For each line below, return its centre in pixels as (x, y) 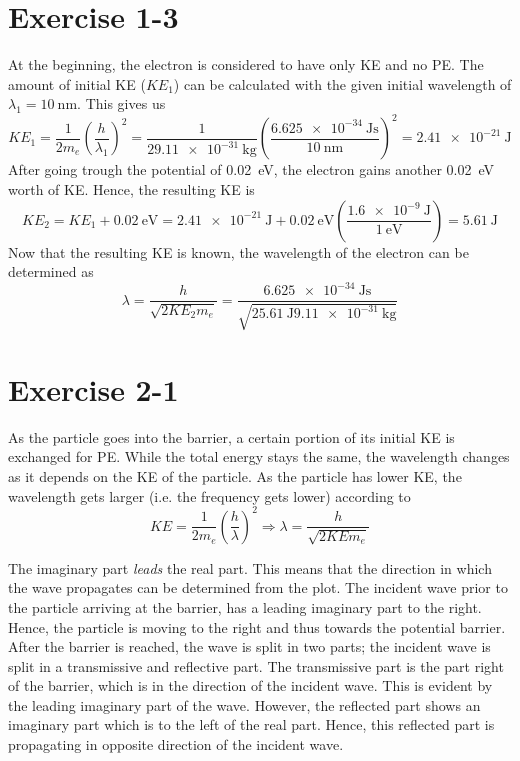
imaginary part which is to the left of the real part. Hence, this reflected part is (251, 724)
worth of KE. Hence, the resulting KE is (131, 189)
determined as (51, 271)
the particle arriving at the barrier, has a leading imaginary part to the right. (245, 606)
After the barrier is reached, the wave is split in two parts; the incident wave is (249, 646)
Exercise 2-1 (93, 388)
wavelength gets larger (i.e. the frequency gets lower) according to (209, 495)
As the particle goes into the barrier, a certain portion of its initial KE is (231, 436)
